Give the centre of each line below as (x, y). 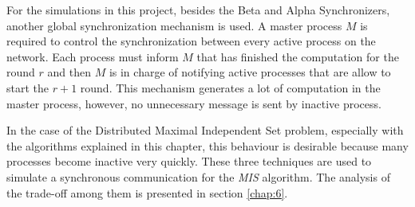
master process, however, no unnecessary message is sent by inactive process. (194, 103)
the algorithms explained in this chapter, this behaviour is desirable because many (207, 145)
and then (69, 72)
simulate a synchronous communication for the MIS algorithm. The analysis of (198, 176)
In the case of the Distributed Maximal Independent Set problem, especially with (205, 130)
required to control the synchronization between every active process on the (191, 41)
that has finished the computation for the (298, 56)
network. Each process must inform (93, 56)
